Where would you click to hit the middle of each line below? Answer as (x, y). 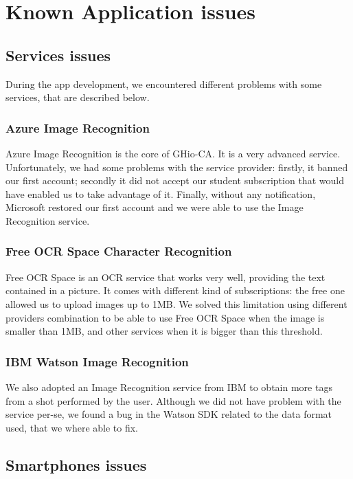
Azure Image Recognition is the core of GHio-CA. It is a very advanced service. (173, 153)
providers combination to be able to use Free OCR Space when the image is (165, 317)
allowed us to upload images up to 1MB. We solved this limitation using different (176, 303)
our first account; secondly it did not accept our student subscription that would (175, 180)
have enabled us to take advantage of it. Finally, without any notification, (161, 193)
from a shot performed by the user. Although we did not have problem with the (173, 400)
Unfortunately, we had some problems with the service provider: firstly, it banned (177, 167)
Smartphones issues (76, 464)
